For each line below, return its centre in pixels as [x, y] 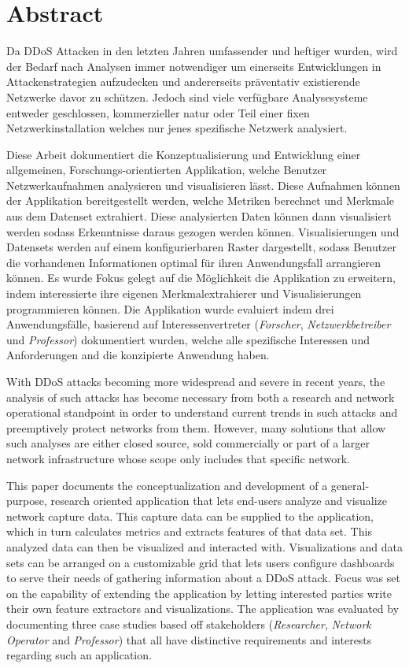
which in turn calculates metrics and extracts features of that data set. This [189, 531]
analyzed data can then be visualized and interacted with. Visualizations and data [204, 546]
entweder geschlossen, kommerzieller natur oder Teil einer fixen [158, 112]
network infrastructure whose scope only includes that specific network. [178, 458]
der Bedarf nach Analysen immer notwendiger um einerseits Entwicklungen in [194, 66]
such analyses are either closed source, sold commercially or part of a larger [188, 443]
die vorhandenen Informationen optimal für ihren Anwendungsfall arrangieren [194, 262]
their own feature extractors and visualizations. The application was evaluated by [203, 609]
